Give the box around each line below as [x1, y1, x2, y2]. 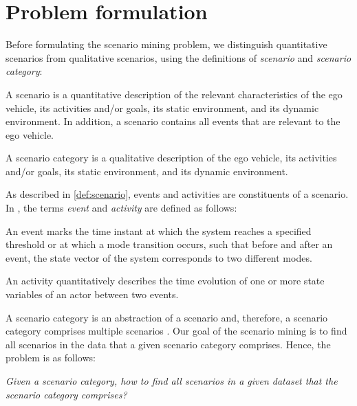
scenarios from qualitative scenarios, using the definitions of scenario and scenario [6, 50, 351, 65]
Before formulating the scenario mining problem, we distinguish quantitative [6, 37, 327, 52]
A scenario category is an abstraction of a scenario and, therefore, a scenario [6, 310, 328, 324]
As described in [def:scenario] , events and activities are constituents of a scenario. [6, 187, 349, 201]
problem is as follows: [6, 350, 96, 365]
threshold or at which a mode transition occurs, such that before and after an [6, 237, 333, 251]
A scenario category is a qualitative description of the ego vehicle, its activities [6, 150, 337, 165]
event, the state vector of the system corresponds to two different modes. [6, 250, 312, 264]
